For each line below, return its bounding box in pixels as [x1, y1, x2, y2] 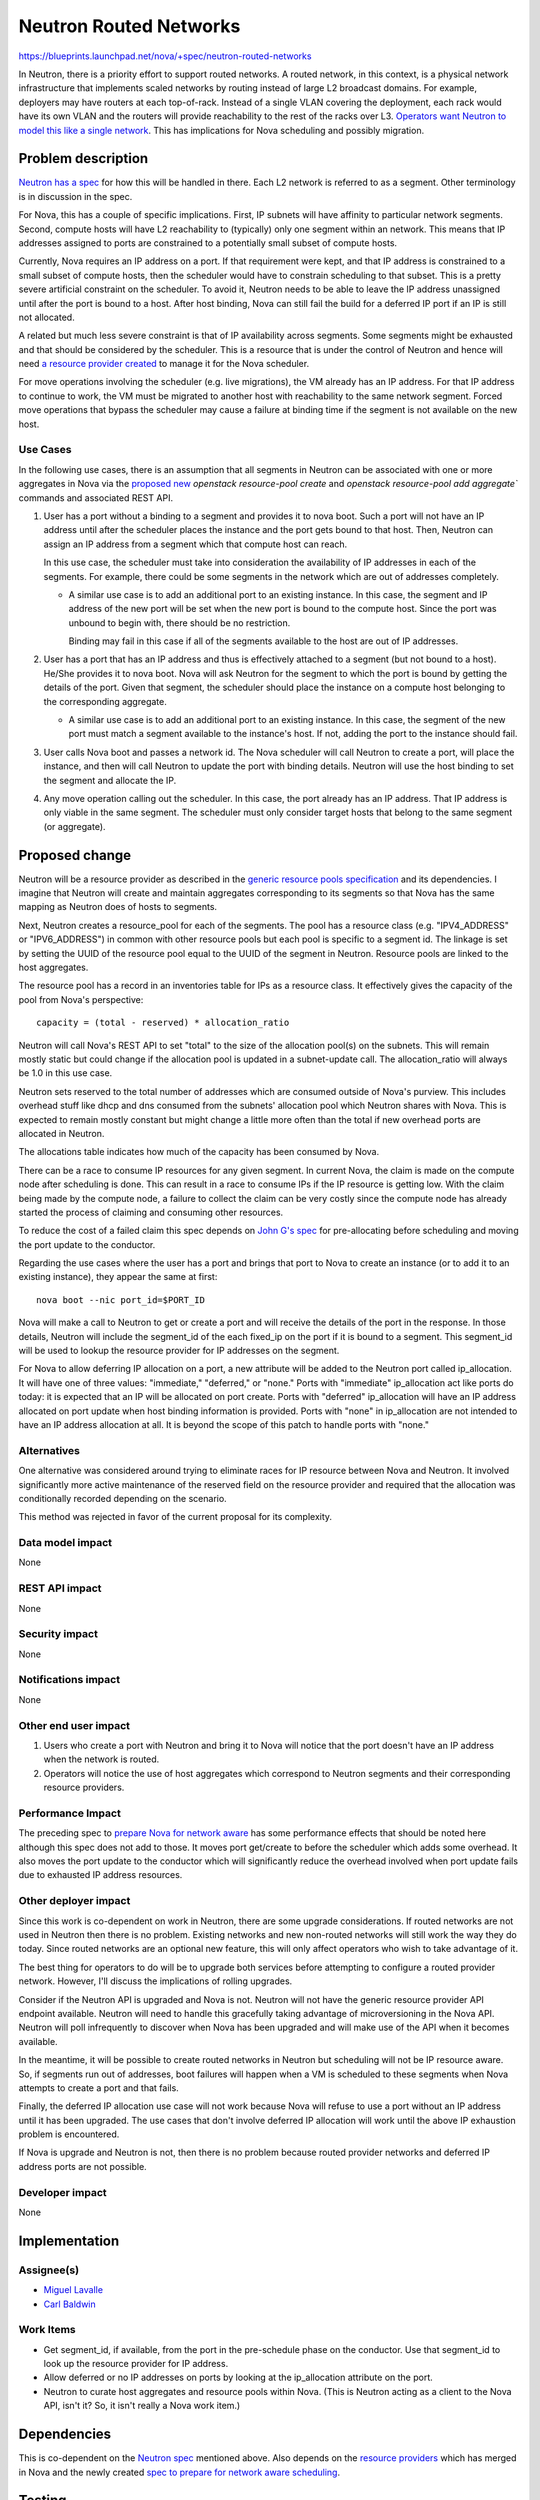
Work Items [18, 2323, 76, 2337]
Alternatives [18, 1443, 80, 1457]
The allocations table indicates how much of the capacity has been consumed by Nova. [18, 1146, 380, 1158]
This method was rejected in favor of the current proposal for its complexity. [18, 1511, 333, 1523]
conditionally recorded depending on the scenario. [18, 1492, 227, 1504]
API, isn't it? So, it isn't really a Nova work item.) [43, 2400, 241, 2412]
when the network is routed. [43, 1753, 160, 1765]
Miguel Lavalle [43, 2284, 104, 2296]
